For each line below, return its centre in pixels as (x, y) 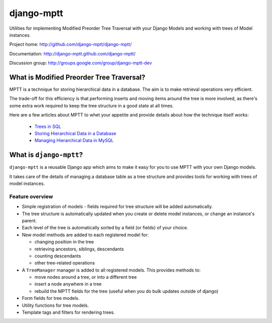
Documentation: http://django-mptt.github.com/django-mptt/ (73, 53)
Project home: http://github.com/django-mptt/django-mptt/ (71, 44)
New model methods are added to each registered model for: (85, 235)
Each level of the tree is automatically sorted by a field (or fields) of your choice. (105, 228)
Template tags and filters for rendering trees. (69, 312)
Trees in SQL (48, 126)
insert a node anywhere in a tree (68, 284)
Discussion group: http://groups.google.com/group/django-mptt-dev (81, 63)
